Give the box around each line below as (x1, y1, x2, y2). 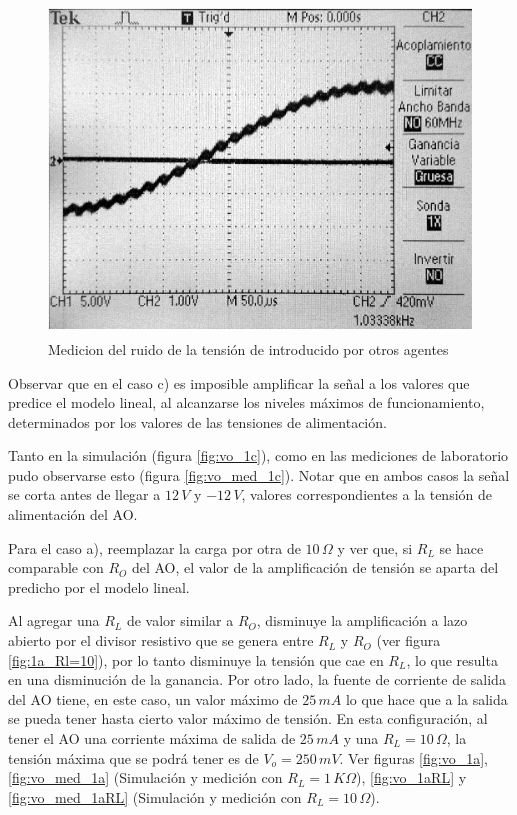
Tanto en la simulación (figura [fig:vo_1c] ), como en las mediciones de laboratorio (8, 445, 509, 466)
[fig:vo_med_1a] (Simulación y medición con (8, 767, 283, 788)
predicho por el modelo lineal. (8, 576, 190, 597)
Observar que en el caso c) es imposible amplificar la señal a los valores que (8, 372, 470, 393)
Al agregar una (8, 610, 100, 631)
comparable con (8, 557, 104, 578)
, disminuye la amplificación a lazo (256, 610, 468, 631)
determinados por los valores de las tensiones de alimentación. (8, 411, 387, 432)
